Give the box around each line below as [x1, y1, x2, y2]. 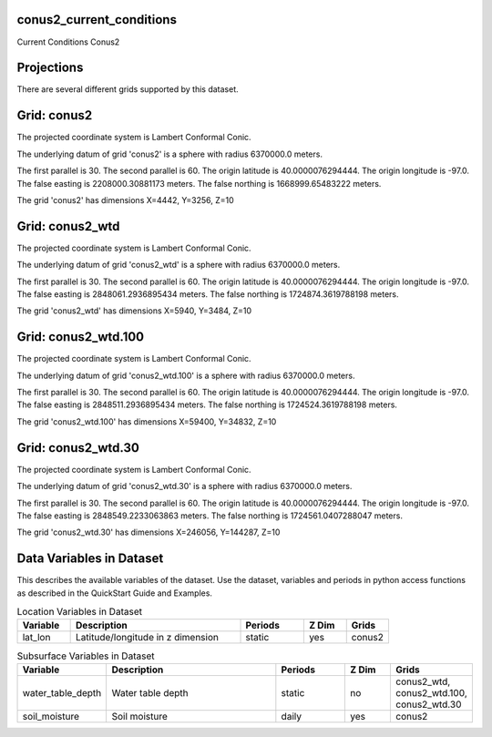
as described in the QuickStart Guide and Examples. [16, 588, 213, 599]
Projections [16, 60, 84, 76]
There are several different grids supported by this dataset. [16, 84, 239, 95]
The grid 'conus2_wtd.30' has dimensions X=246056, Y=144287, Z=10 [16, 527, 281, 537]
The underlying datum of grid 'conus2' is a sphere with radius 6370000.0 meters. [16, 148, 323, 159]
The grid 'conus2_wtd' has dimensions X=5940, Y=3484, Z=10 [16, 305, 252, 316]
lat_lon [22, 631, 51, 644]
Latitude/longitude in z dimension [76, 631, 219, 644]
